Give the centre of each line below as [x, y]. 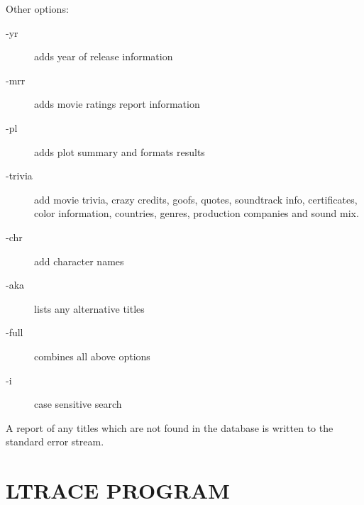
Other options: [37, 9]
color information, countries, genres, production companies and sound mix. [197, 213]
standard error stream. [55, 442]
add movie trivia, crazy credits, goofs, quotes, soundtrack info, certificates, [196, 199]
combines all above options [92, 356]
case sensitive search [78, 404]
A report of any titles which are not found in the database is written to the [170, 427]
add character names [79, 261]
